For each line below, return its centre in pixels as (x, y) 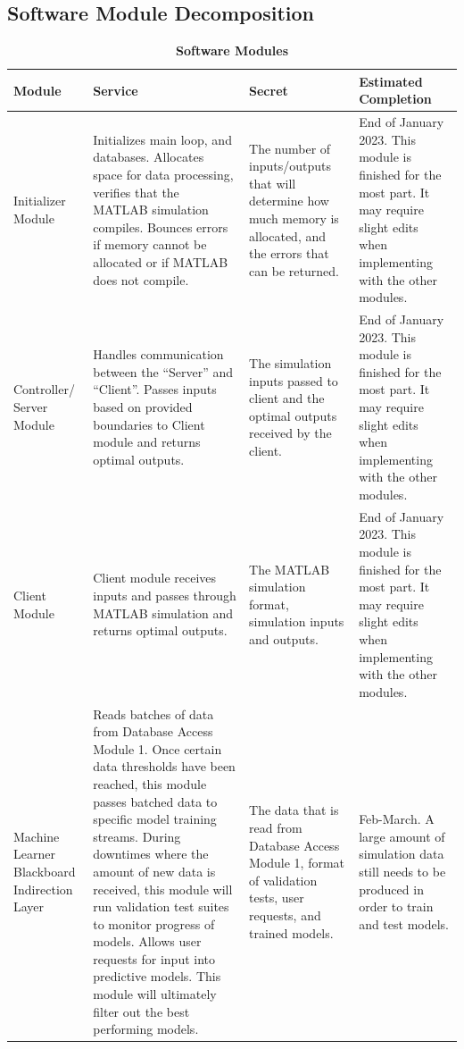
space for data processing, (163, 175)
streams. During (137, 836)
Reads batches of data (153, 713)
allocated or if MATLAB (161, 261)
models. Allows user (147, 941)
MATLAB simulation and (163, 613)
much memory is (294, 218)
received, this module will (163, 889)
